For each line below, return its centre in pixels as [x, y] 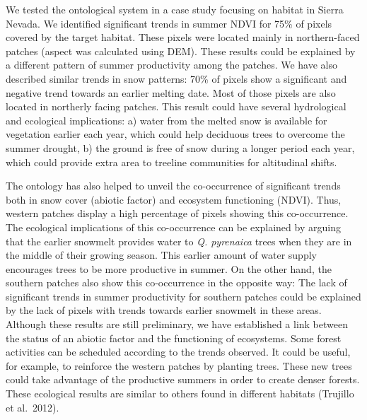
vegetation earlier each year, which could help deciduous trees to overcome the [175, 134]
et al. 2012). [33, 407]
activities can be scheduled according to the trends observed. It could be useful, [178, 352]
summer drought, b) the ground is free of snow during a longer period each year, [180, 147]
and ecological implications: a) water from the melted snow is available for [167, 120]
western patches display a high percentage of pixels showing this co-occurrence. [177, 213]
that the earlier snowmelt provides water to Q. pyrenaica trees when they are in [179, 241]
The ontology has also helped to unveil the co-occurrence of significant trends [173, 186]
